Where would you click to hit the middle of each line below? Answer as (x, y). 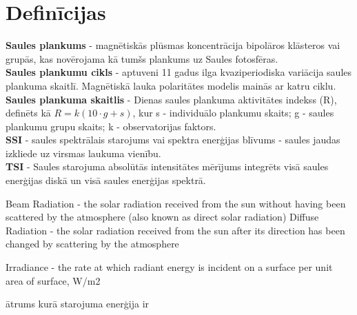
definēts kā (28, 113)
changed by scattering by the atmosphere (92, 244)
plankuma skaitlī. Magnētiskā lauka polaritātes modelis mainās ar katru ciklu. (171, 85)
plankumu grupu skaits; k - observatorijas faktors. (111, 126)
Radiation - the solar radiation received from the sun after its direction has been (175, 230)
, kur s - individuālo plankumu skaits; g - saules (233, 113)
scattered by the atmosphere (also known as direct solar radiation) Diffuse (162, 217)
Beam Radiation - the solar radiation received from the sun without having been (176, 203)
